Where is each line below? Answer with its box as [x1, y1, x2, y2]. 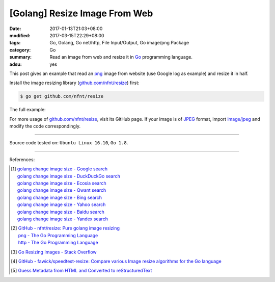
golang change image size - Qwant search [17, 187, 106, 193]
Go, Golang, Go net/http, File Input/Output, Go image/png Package [49, 40, 189, 46]
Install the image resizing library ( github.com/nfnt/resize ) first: [9, 80, 140, 86]
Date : [9, 25, 21, 32]
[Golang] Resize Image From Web [9, 8, 153, 19]
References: [9, 156, 35, 163]
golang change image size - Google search [17, 166, 108, 172]
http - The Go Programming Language [18, 240, 99, 246]
